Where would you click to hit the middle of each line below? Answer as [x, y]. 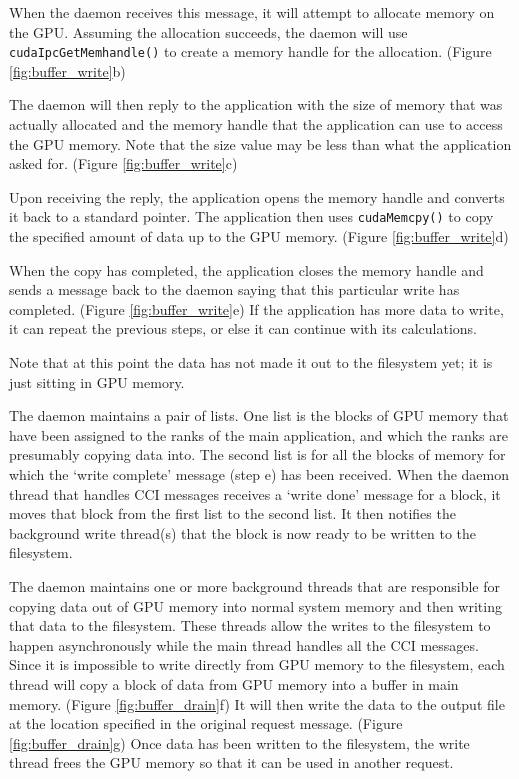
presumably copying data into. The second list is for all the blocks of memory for [257, 454]
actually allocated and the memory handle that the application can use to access [256, 124]
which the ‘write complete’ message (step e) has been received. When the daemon [259, 474]
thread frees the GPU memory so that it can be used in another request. [231, 762]
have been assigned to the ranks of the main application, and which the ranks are [258, 434]
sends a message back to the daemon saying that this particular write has [234, 289]
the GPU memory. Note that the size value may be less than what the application [260, 143]
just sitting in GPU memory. [97, 381]
